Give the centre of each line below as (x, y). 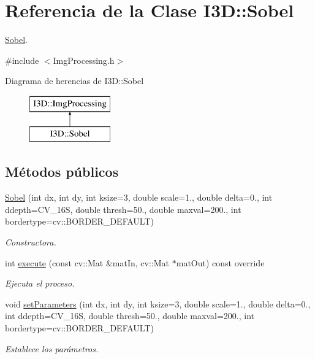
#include (22, 60)
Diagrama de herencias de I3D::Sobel (74, 81)
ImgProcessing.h (84, 60)
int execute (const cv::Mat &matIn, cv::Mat (87, 262)
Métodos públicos (62, 172)
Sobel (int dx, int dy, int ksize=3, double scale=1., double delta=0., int (139, 197)
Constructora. (31, 242)
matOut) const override (220, 262)
